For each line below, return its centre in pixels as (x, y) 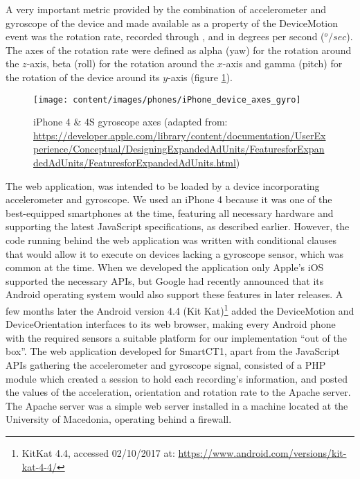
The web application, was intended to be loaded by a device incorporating (163, 185)
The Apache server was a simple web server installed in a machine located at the (177, 405)
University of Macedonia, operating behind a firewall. (119, 419)
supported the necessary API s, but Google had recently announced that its (165, 280)
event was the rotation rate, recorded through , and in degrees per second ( (165, 36)
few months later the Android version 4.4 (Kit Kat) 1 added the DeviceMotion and (180, 309)
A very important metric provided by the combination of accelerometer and (166, 9)
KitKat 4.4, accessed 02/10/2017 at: (98, 452)
